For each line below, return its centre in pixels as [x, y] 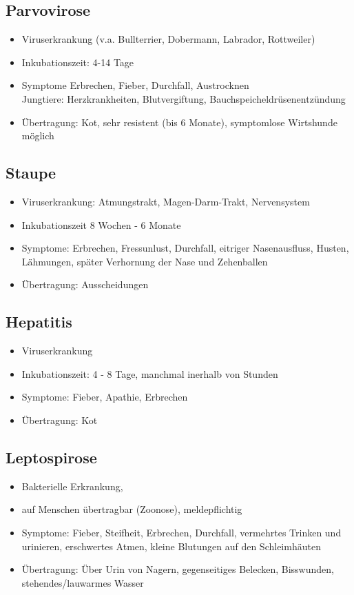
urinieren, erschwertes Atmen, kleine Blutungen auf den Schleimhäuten [171, 546]
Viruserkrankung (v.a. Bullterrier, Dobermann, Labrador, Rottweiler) [168, 39]
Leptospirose [51, 457]
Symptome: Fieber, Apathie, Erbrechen [105, 397]
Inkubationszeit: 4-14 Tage [78, 62]
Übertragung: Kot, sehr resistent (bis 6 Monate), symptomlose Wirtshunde [179, 122]
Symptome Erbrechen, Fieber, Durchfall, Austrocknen [135, 85]
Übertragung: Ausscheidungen [85, 284]
